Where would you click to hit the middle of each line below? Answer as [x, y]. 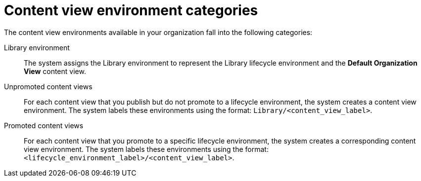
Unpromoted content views [48, 86]
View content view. [55, 71]
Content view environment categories [131, 10]
